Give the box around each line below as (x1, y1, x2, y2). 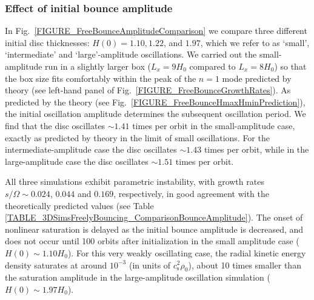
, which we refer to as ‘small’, (200, 36, 310, 48)
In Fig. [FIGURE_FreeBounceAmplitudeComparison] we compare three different (5, 24, 307, 37)
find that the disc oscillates (5, 119, 105, 132)
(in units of (129, 258, 171, 271)
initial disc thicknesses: (5, 36, 90, 48)
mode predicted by (222, 72, 292, 84)
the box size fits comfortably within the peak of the (5, 72, 196, 84)
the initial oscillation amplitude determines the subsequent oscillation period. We (5, 107, 306, 120)
